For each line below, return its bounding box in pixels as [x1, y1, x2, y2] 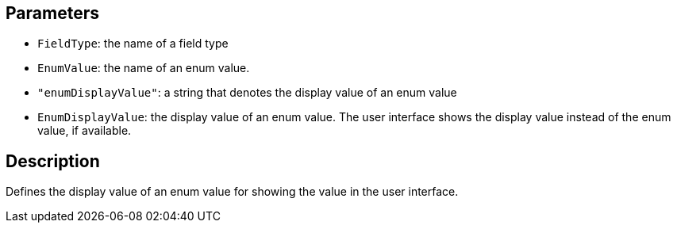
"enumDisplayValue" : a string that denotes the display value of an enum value [37, 86, 457, 100]
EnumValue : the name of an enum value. [37, 61, 250, 75]
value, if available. [37, 124, 132, 138]
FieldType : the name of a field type [37, 36, 229, 51]
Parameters [6, 3, 99, 23]
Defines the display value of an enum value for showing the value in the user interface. [6, 185, 459, 199]
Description [6, 151, 100, 171]
